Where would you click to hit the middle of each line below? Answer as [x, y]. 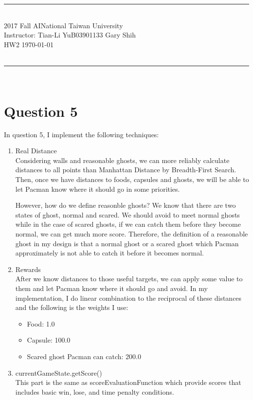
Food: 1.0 [41, 323]
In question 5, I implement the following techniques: [81, 134]
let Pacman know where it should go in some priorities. [98, 189]
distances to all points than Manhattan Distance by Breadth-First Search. [126, 170]
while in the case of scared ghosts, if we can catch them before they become [128, 224]
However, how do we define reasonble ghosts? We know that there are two [126, 205]
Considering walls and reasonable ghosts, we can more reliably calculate [122, 160]
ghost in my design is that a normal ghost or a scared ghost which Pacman [127, 243]
